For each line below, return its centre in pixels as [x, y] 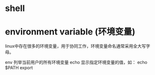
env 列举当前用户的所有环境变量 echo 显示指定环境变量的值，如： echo [76, 62]
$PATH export [19, 68]
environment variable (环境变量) [70, 32]
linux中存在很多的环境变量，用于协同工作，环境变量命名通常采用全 [71, 46]
